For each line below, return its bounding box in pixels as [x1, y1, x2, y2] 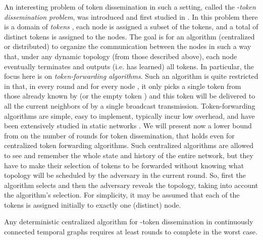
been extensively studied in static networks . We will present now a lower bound [4, 120, 252, 131]
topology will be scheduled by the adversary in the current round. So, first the [4, 170, 246, 180]
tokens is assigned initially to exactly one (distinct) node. [4, 199, 181, 210]
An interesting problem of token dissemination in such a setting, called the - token [4, 2, 256, 12]
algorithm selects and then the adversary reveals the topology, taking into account [4, 179, 258, 190]
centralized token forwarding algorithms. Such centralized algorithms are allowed [4, 140, 253, 151]
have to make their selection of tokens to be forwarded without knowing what [4, 160, 244, 170]
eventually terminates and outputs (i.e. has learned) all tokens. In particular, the [4, 61, 254, 71]
